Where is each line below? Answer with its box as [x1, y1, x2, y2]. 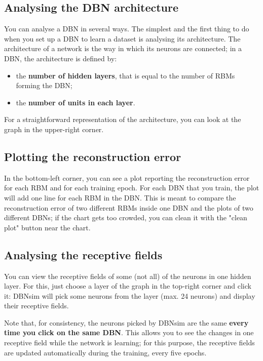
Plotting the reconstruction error [4, 148, 181, 164]
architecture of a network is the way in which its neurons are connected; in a [4, 43, 242, 54]
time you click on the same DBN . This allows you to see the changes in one [4, 327, 254, 338]
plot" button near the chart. [4, 222, 91, 232]
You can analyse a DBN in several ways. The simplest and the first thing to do [4, 23, 249, 34]
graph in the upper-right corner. [4, 124, 104, 134]
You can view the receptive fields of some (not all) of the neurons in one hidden [4, 270, 251, 281]
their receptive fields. [4, 300, 69, 311]
